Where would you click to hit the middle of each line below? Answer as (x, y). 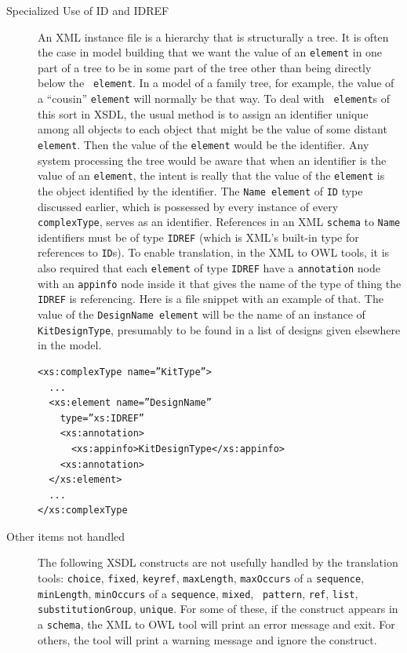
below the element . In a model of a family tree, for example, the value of (216, 83)
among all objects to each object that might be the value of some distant (213, 129)
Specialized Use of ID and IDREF (88, 10)
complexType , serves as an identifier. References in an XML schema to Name (219, 222)
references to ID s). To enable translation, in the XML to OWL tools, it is (214, 252)
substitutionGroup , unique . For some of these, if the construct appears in (218, 609)
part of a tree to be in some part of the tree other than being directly (205, 67)
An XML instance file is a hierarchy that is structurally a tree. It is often (213, 36)
